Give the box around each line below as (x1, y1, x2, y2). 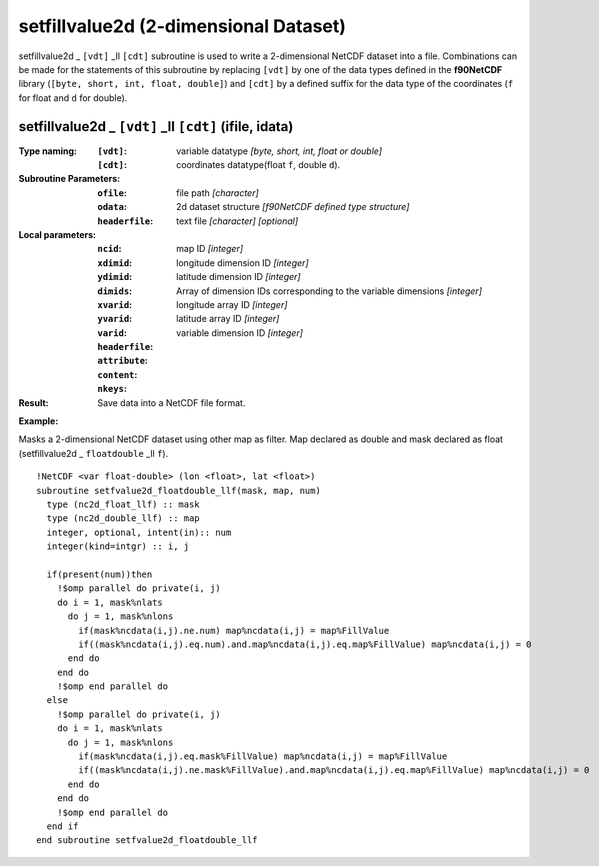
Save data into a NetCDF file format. (97, 396, 246, 409)
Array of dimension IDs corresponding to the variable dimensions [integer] (176, 285, 482, 297)
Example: (18, 415, 59, 427)
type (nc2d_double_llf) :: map (46, 513, 200, 524)
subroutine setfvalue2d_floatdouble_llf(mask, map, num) (36, 485, 322, 496)
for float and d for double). (18, 91, 128, 104)
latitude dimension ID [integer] (176, 271, 301, 283)
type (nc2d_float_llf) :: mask (46, 499, 200, 510)
